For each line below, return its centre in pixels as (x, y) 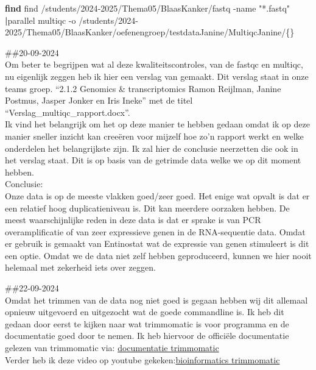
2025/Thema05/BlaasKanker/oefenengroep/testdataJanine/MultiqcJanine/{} (150, 32)
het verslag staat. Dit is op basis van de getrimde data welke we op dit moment (153, 160)
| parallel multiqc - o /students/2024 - (72, 20)
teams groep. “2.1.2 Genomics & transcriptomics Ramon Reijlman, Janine (143, 88)
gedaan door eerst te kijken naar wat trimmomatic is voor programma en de (147, 323)
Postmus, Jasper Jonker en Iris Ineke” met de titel (99, 100)
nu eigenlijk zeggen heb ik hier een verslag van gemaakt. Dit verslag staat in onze (157, 76)
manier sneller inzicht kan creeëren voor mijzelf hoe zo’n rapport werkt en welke (154, 136)
